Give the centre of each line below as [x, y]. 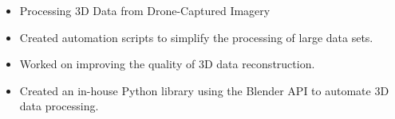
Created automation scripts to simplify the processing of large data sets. [196, 37]
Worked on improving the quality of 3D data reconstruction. [167, 64]
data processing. [59, 106]
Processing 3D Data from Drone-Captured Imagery [145, 10]
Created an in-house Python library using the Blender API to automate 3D [204, 90]
